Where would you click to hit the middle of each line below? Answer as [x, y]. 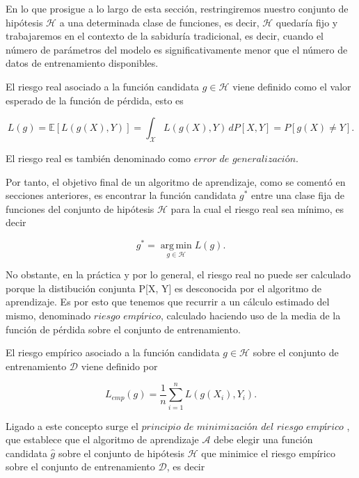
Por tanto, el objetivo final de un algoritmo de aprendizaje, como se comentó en [176, 181]
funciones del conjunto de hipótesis [80, 208]
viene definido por [119, 366]
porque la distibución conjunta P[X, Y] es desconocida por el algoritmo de [164, 288]
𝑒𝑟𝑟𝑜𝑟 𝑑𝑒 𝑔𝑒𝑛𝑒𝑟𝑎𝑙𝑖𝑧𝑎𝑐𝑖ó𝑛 [245, 159]
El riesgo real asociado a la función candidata [103, 86]
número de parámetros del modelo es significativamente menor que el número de [177, 49]
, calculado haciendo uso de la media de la [250, 315]
